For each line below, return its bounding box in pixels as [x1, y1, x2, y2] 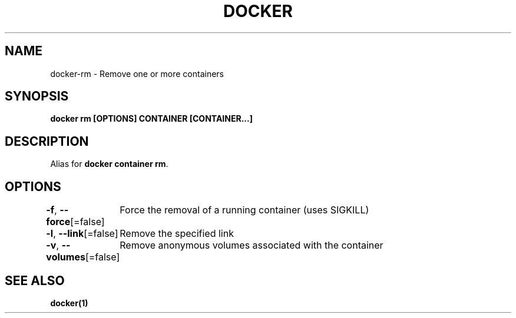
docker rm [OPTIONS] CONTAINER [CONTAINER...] [50, 113, 253, 124]
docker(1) [50, 297, 88, 308]
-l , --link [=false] [46, 227, 118, 240]
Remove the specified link [120, 227, 234, 240]
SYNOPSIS [5, 89, 69, 104]
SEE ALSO [5, 273, 65, 288]
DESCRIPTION [5, 133, 89, 149]
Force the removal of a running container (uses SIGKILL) [120, 204, 369, 216]
